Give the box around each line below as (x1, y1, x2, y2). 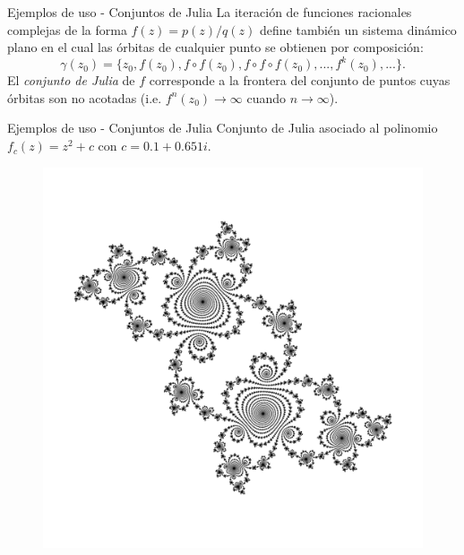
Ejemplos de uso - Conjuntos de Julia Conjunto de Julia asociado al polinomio (7, 118, 438, 137)
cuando (246, 88, 287, 107)
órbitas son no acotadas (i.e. (7, 88, 162, 107)
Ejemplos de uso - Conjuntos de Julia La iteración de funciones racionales (7, 3, 412, 21)
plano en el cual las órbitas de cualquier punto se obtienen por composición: (7, 38, 424, 56)
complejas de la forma (7, 20, 127, 39)
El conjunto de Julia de (7, 71, 135, 90)
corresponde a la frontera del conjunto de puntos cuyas (149, 71, 451, 90)
